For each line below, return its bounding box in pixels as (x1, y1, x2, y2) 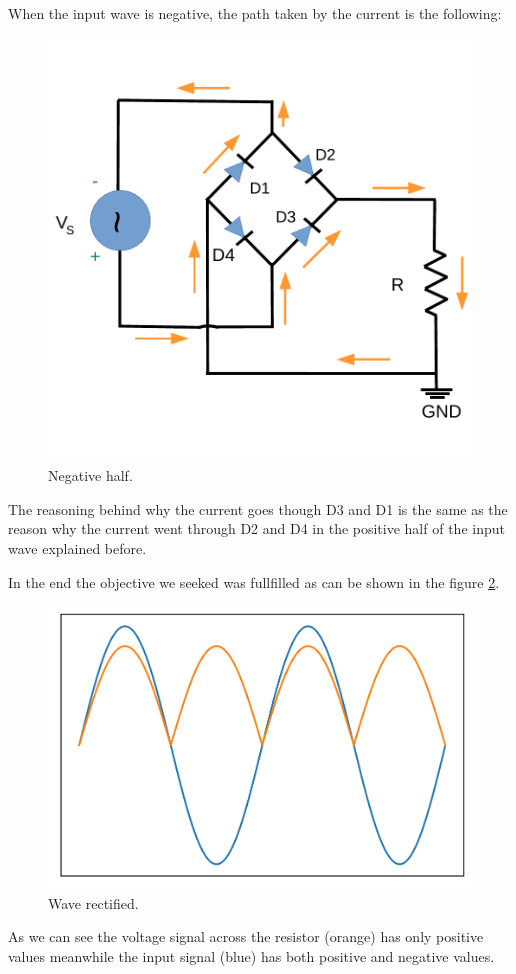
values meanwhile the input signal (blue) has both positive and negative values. (8, 945, 495, 966)
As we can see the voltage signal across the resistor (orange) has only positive (8, 926, 484, 947)
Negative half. (48, 465, 133, 486)
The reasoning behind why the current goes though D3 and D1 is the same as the (8, 498, 508, 519)
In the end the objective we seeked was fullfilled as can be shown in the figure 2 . (8, 571, 500, 592)
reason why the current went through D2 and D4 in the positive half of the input (8, 518, 505, 539)
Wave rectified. (48, 892, 139, 913)
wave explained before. (8, 537, 147, 558)
